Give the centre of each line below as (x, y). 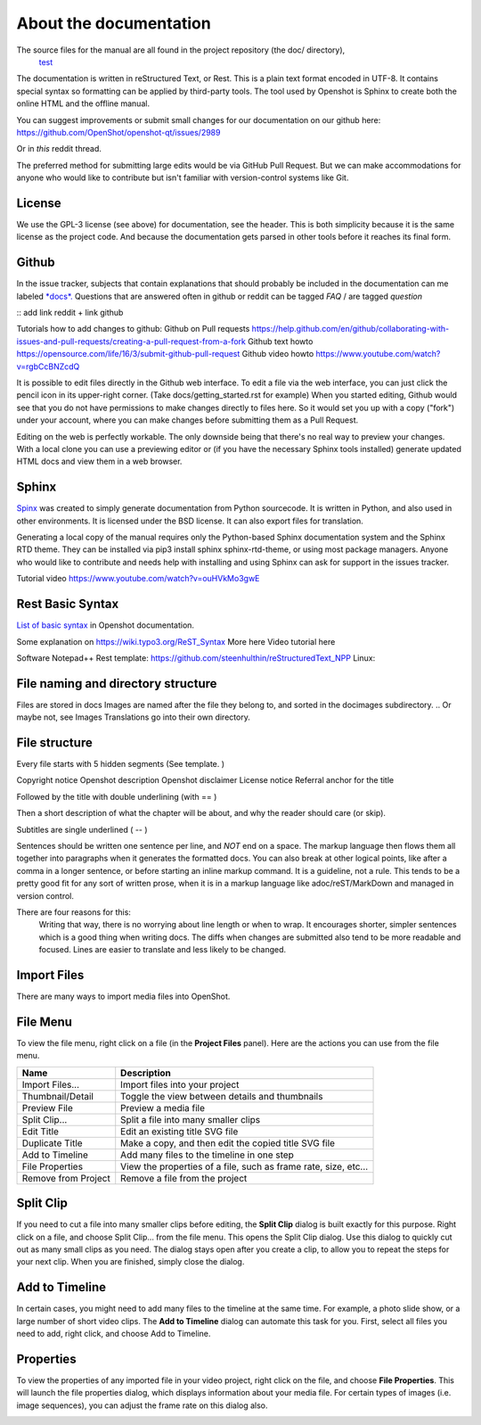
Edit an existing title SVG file (179, 1131)
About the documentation (114, 23)
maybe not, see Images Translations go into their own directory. (134, 717)
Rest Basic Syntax (68, 604)
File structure (54, 743)
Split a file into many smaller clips (191, 1119)
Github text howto (281, 341)
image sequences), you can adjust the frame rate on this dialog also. (142, 1405)
